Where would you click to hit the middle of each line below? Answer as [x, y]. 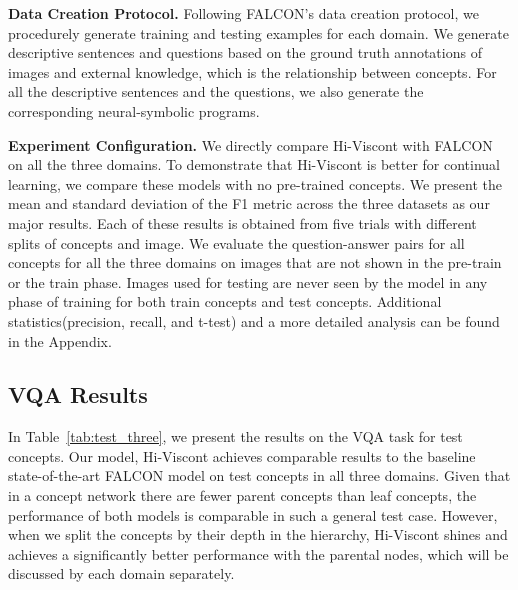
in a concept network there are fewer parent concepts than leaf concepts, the [242, 495]
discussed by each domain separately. [121, 573]
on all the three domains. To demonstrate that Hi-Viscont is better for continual [254, 164]
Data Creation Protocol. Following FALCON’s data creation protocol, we [243, 13]
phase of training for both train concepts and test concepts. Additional [225, 301]
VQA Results [78, 394]
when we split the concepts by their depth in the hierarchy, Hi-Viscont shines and [258, 534]
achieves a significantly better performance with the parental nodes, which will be [258, 553]
